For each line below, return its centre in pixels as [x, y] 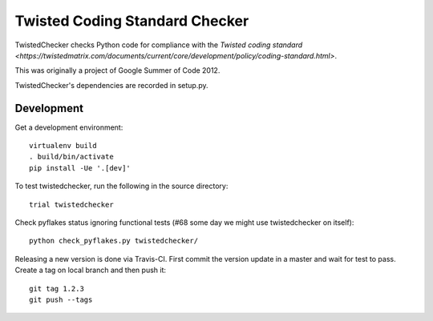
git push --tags [61, 299]
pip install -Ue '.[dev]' [80, 168]
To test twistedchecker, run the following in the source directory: [121, 186]
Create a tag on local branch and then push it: [91, 270]
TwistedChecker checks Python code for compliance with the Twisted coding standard [159, 45]
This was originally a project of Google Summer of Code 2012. [117, 70]
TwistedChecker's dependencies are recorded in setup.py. [111, 85]
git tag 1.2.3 [57, 289]
